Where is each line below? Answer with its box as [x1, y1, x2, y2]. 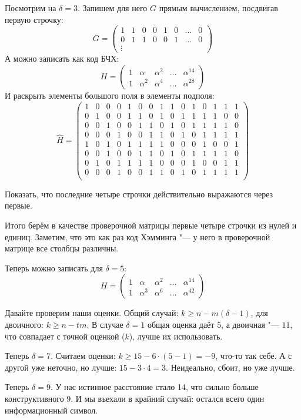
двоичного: [5, 318, 44, 331]
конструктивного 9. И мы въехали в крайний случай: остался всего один [5, 392, 265, 404]
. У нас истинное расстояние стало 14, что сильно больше [50, 381, 259, 393]
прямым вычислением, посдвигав [159, 2, 278, 14]
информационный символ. [5, 404, 98, 416]
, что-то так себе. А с [215, 350, 292, 362]
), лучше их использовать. [129, 330, 223, 342]
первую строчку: [5, 13, 63, 25]
